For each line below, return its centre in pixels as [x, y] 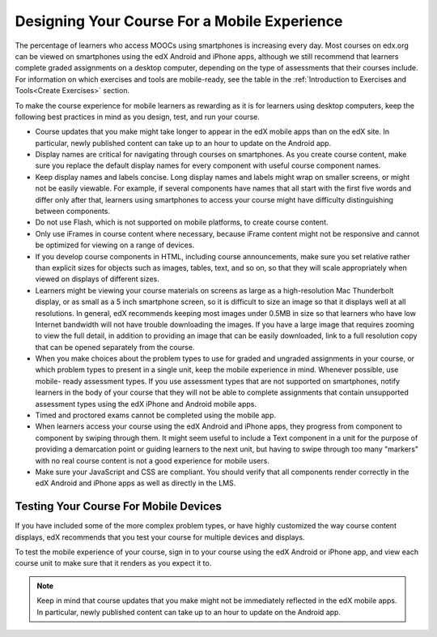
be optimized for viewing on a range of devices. [115, 245]
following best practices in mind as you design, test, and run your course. [138, 117]
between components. [73, 212]
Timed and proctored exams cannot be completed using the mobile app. [156, 415]
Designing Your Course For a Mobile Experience [179, 21]
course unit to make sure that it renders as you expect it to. [113, 563]
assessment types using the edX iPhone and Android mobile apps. [146, 404]
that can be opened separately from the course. [115, 347]
